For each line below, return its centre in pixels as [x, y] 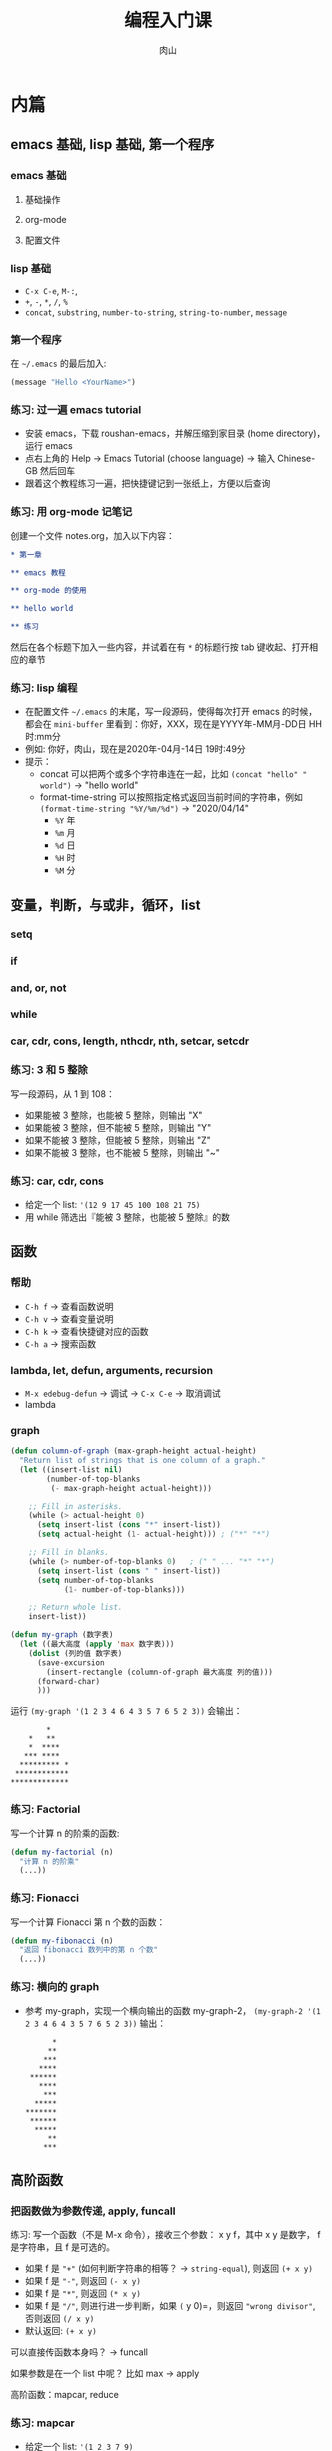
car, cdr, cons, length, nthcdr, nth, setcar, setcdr [130, 1041]
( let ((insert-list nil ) [71, 1469]
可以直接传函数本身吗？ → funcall [79, 2352]
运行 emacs [48, 446]
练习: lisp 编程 [44, 688]
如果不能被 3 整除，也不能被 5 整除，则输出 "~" [122, 1152]
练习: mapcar [42, 2423]
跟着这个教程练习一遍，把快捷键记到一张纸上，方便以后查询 [147, 483]
